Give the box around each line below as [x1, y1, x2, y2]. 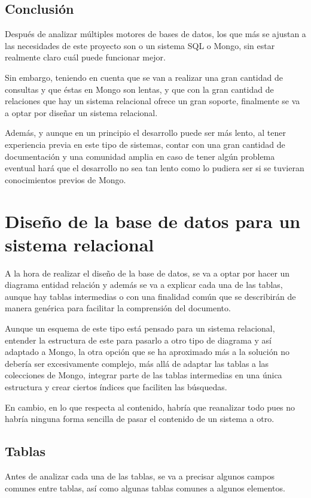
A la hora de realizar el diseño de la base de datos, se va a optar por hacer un [5, 266, 290, 279]
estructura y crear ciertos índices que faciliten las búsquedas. [5, 380, 227, 393]
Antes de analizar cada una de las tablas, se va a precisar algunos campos [5, 469, 275, 482]
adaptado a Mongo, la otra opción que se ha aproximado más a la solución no [5, 345, 289, 358]
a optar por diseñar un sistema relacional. [5, 106, 158, 119]
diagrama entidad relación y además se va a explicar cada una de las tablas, [5, 278, 283, 291]
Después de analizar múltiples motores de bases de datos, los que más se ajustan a [5, 28, 306, 40]
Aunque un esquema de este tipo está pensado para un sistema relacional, [5, 322, 275, 335]
